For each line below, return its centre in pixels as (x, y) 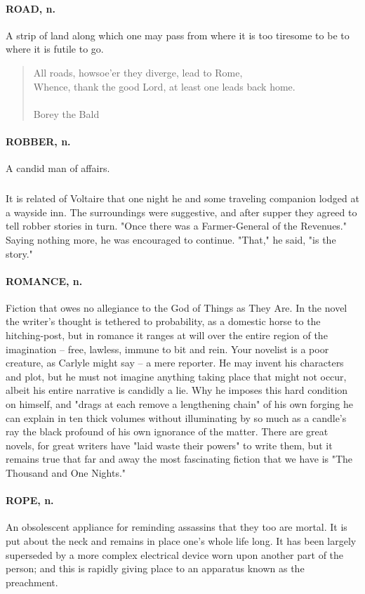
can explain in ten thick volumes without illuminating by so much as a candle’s (176, 417)
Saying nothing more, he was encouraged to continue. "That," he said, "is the (171, 239)
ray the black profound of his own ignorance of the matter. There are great (167, 431)
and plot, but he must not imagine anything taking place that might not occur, (176, 376)
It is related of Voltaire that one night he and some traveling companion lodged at (182, 198)
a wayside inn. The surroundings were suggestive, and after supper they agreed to (181, 212)
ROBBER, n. (38, 141)
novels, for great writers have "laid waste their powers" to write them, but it (169, 445)
